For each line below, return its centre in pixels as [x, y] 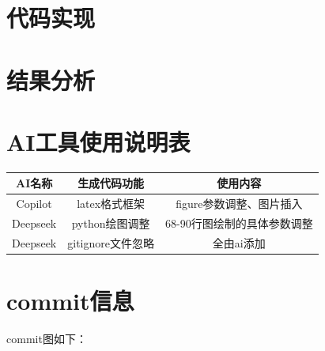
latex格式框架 [111, 204]
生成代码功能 [111, 183]
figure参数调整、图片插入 [239, 204]
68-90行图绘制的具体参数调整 [239, 223]
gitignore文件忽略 [111, 242]
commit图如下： [47, 339]
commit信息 [70, 301]
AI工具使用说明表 [98, 141]
